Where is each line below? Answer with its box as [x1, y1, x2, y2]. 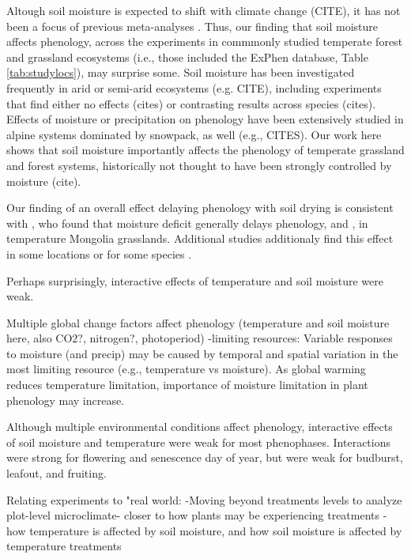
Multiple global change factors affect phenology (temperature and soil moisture [6, 314, 390, 330]
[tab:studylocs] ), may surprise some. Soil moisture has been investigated [6, 64, 355, 81]
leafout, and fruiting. [6, 465, 107, 482]
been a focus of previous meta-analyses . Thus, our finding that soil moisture [6, 17, 379, 34]
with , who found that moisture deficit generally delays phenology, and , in [6, 214, 368, 231]
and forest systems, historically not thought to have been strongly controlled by [6, 157, 392, 173]
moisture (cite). [6, 172, 81, 189]
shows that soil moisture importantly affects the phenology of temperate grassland [6, 142, 405, 158]
